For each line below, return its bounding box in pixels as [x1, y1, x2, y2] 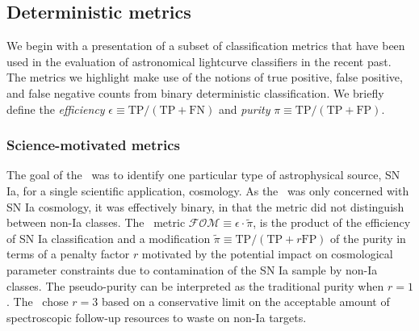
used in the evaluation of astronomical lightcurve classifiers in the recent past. [6, 52, 392, 69]
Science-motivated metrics [6, 135, 181, 155]
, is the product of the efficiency [253, 214, 411, 231]
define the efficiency [6, 100, 105, 117]
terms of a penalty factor [6, 245, 130, 262]
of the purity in [330, 229, 406, 246]
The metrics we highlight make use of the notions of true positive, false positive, [6, 69, 403, 86]
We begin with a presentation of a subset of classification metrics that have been [6, 37, 405, 54]
